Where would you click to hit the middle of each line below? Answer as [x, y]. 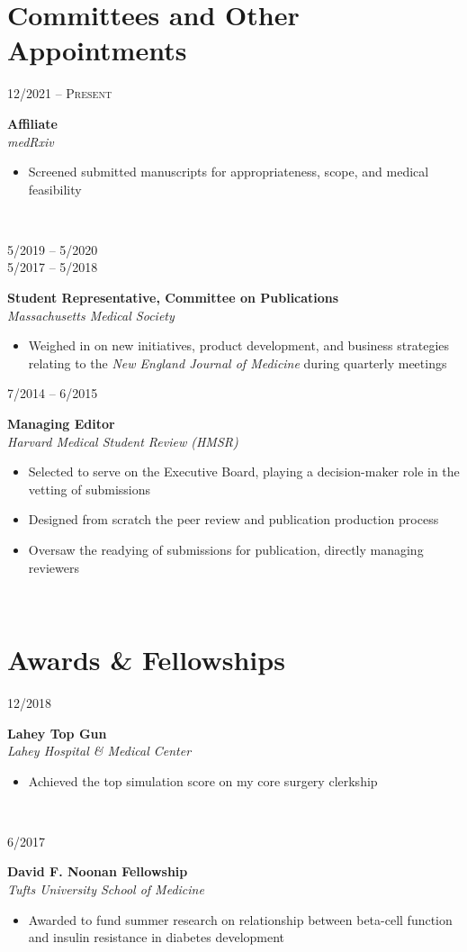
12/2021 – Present [60, 93]
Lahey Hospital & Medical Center [99, 751]
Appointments [97, 50]
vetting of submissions [90, 489]
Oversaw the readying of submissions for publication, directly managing [226, 549]
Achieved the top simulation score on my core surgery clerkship [203, 780]
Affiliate [32, 123]
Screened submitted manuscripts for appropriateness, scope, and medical [229, 172]
